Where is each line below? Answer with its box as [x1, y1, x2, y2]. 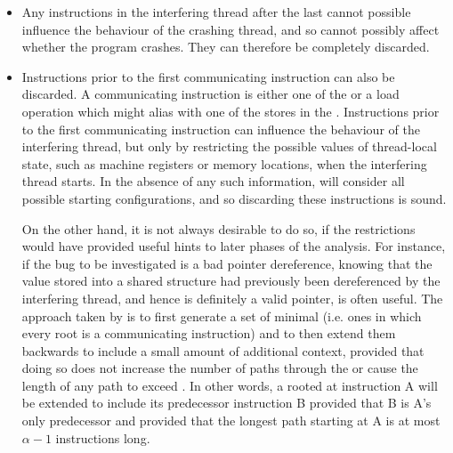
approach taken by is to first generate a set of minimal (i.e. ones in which [21, 306, 422, 325]
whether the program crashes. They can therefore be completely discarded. [21, 37, 430, 56]
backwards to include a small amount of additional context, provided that [21, 341, 425, 360]
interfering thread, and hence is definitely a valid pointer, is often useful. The [21, 288, 443, 307]
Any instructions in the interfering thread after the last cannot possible [21, 3, 411, 20]
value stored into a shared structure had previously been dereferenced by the [21, 271, 441, 290]
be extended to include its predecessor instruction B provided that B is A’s [21, 393, 432, 412]
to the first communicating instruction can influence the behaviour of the [21, 119, 420, 138]
